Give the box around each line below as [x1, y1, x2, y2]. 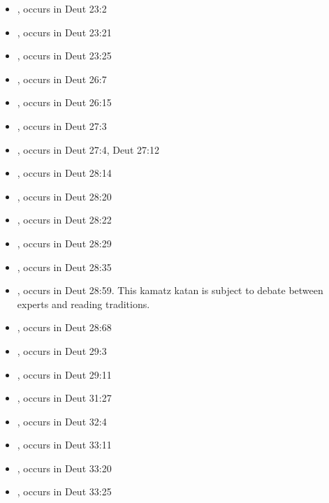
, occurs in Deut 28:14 [17, 166, 112, 180]
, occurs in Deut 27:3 [17, 118, 107, 133]
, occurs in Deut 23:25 [17, 48, 112, 63]
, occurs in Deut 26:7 [17, 71, 107, 86]
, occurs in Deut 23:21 [17, 24, 112, 39]
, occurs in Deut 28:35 [17, 259, 112, 274]
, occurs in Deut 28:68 [17, 320, 112, 335]
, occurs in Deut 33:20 [17, 460, 112, 475]
